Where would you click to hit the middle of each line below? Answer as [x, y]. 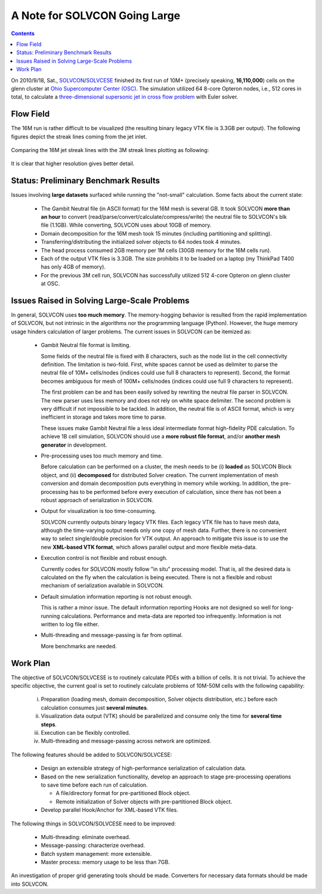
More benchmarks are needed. [79, 646]
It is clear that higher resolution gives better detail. [73, 163]
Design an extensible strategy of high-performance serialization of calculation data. [144, 768]
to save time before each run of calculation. [95, 785]
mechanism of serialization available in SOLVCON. [102, 586]
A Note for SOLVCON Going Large [96, 16]
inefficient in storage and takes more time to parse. [103, 417]
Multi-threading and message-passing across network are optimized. [126, 741]
